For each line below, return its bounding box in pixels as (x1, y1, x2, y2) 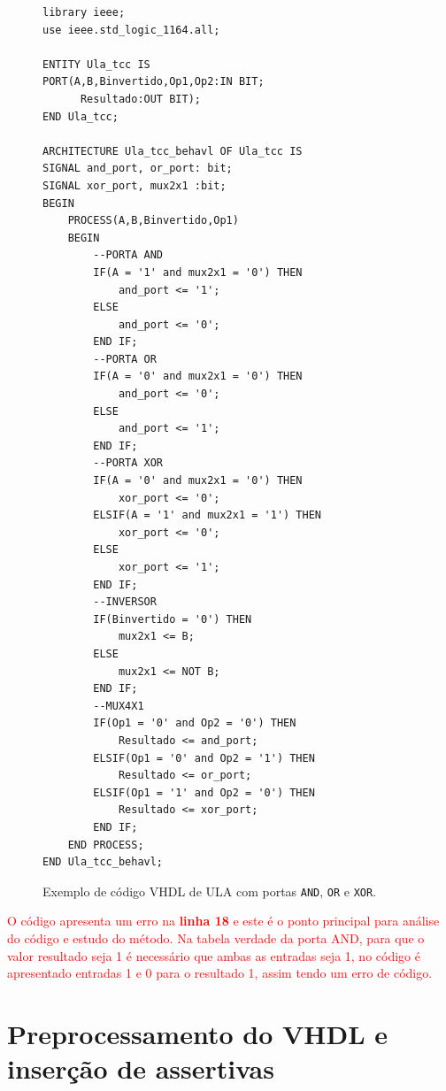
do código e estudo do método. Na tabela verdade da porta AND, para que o (7, 928, 425, 947)
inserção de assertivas (7, 1050, 274, 1087)
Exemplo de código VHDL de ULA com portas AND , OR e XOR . (42, 881, 377, 900)
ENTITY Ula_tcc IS (42, 58, 150, 71)
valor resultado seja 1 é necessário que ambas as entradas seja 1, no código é (7, 946, 420, 964)
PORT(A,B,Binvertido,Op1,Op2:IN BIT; (42, 75, 265, 88)
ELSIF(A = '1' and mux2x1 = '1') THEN (93, 509, 321, 522)
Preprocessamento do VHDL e (7, 1015, 388, 1051)
